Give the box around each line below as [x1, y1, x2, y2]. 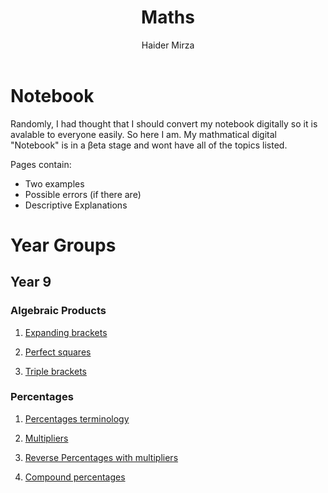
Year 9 [10, 274, 52, 291]
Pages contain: [10, 158, 72, 170]
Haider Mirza [141, 39, 195, 51]
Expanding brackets [24, 326, 108, 338]
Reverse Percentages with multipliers [24, 451, 179, 463]
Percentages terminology [24, 412, 130, 425]
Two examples [24, 177, 85, 190]
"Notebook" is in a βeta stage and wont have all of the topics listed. [10, 139, 288, 151]
